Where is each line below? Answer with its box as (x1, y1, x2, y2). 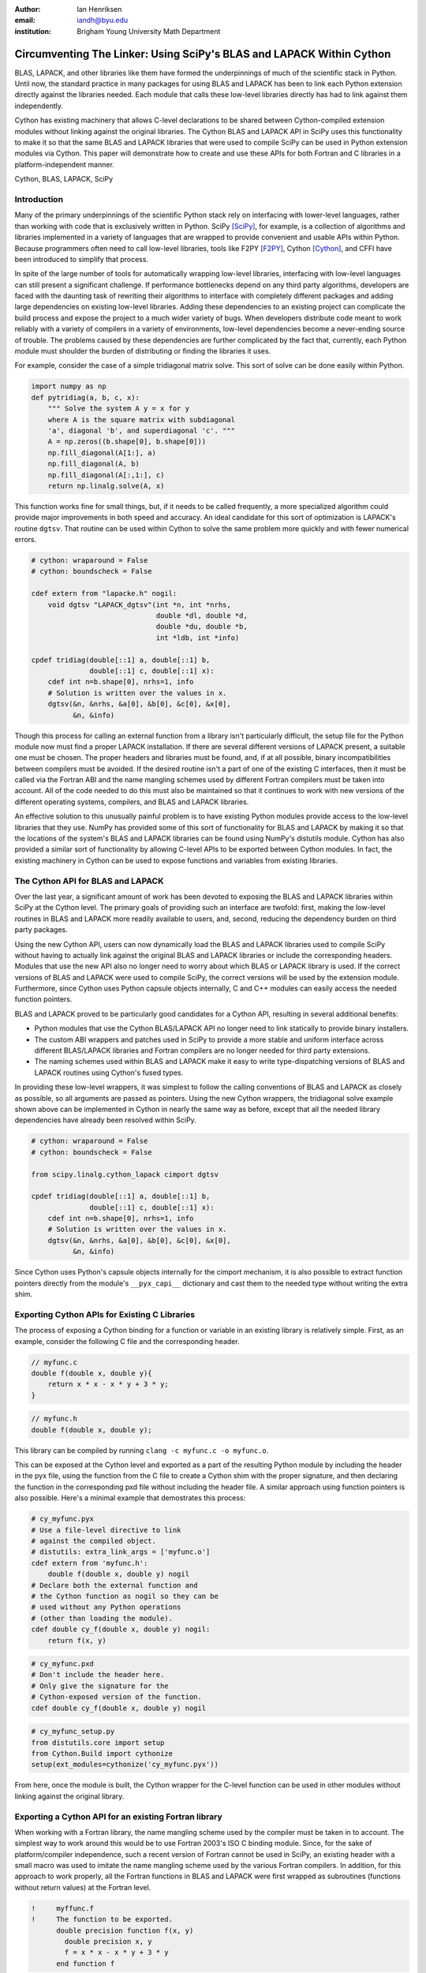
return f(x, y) (47, 1636, 106, 1645)
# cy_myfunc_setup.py (31, 1727, 115, 1736)
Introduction (14, 193, 63, 204)
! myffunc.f (31, 1904, 95, 1913)
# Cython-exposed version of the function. (31, 1693, 203, 1702)
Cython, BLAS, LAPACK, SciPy (14, 174, 114, 184)
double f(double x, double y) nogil (47, 1570, 189, 1578)
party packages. (14, 925, 69, 934)
